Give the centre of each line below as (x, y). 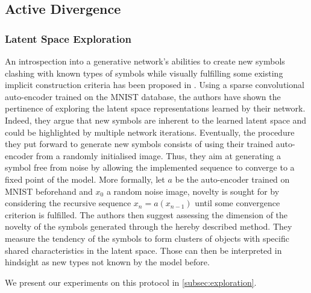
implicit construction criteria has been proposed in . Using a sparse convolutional (155, 85)
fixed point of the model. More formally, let (85, 179)
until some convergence (237, 203)
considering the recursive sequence (68, 203)
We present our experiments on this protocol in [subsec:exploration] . (131, 282)
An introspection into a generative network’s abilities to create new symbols (145, 61)
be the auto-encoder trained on (232, 179)
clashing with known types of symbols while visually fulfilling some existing (144, 73)
